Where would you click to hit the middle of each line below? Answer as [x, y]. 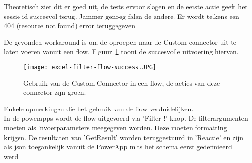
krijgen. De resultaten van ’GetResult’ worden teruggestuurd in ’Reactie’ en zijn [124, 137]
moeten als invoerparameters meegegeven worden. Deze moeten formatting [116, 127]
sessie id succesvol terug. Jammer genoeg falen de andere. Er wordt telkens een [122, 16]
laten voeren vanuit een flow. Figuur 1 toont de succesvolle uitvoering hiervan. [121, 51]
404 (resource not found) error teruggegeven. [70, 26]
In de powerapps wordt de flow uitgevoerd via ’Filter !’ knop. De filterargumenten [126, 118]
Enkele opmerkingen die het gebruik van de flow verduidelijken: [99, 108]
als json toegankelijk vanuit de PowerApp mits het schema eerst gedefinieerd [118, 147]
